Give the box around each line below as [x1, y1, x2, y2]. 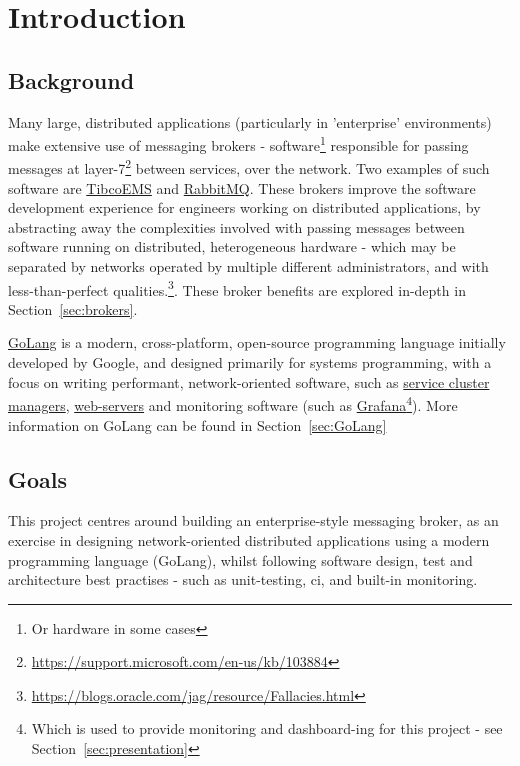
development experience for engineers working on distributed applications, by [8, 197, 481, 218]
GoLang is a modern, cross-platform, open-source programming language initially [8, 332, 506, 353]
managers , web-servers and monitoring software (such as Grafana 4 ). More [8, 392, 458, 415]
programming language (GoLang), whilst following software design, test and [8, 549, 473, 570]
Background [8, 64, 135, 95]
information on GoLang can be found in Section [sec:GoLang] [8, 414, 387, 435]
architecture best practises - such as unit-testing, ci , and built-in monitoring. [8, 569, 478, 590]
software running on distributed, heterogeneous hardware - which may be [8, 236, 456, 257]
